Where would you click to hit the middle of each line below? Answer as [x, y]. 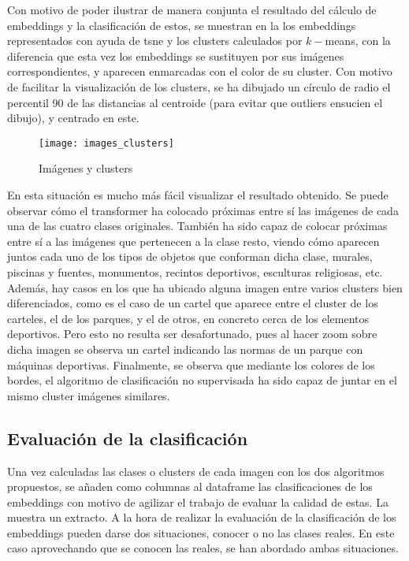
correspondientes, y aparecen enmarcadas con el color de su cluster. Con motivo [200, 71]
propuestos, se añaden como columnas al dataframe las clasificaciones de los [190, 487]
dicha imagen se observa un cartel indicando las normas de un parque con [185, 349]
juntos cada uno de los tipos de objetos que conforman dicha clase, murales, [190, 256]
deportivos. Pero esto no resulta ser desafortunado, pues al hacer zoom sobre [192, 334]
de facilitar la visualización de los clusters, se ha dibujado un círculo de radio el [199, 86]
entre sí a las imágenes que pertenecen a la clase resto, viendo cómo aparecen [193, 241]
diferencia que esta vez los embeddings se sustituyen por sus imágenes [176, 56]
